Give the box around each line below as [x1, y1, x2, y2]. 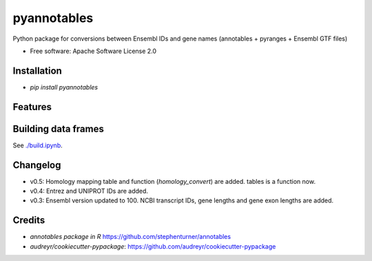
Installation [12, 65, 62, 76]
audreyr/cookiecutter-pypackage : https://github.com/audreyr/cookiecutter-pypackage [30, 242, 276, 251]
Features [12, 101, 52, 113]
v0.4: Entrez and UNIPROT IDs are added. [30, 187, 148, 196]
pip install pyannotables [30, 83, 99, 91]
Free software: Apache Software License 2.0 [30, 47, 157, 55]
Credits [12, 214, 45, 227]
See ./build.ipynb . [12, 141, 63, 149]
